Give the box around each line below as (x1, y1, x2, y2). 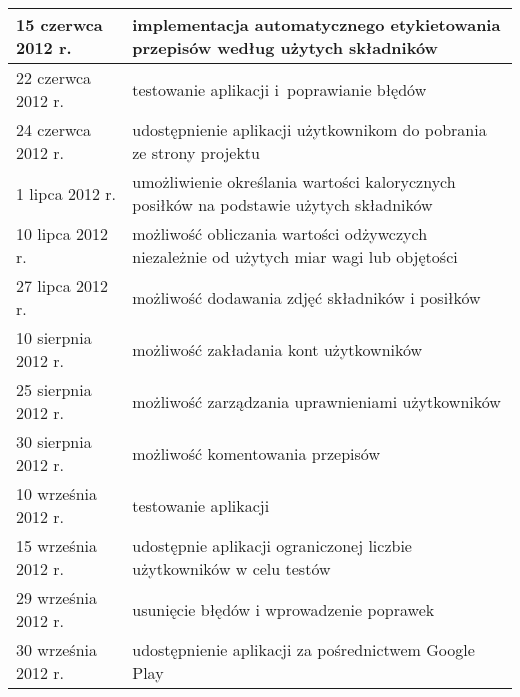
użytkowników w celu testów (132, 557, 331, 580)
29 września (16, 586, 98, 609)
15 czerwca (16, 13, 103, 36)
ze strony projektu (132, 141, 260, 164)
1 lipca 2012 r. (16, 181, 117, 205)
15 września (16, 534, 98, 557)
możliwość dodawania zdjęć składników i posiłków (132, 285, 481, 309)
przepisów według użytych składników (132, 36, 438, 59)
